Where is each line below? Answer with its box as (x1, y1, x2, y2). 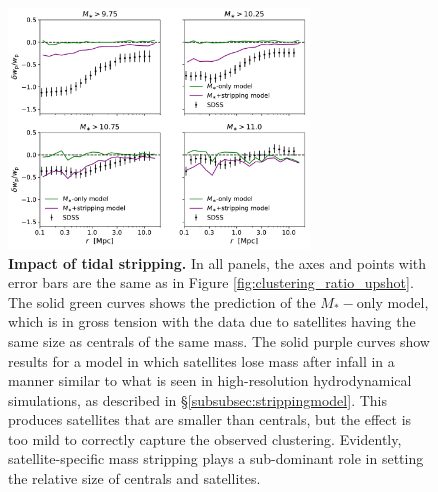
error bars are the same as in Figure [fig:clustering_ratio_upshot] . (8, 272, 414, 293)
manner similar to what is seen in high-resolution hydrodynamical (8, 370, 412, 391)
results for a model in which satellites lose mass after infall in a (8, 350, 395, 371)
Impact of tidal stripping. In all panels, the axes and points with (8, 252, 427, 273)
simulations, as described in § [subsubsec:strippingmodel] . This (8, 389, 387, 410)
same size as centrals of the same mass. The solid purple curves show (8, 330, 430, 351)
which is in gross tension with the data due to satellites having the (8, 311, 416, 332)
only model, (356, 291, 429, 312)
